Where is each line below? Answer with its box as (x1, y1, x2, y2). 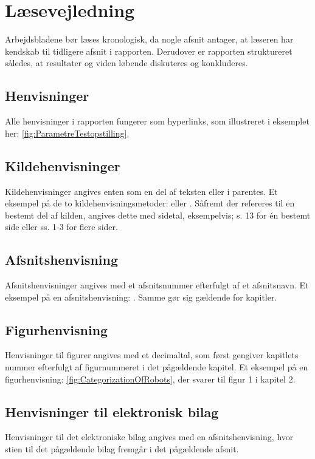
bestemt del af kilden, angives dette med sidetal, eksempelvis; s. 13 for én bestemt (5, 208, 311, 221)
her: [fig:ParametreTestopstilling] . (5, 126, 130, 139)
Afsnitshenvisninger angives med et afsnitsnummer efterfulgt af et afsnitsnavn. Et (5, 279, 309, 291)
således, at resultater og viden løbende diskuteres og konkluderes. (5, 56, 248, 69)
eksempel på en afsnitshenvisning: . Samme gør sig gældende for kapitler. (5, 290, 277, 303)
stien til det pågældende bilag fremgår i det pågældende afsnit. (5, 443, 239, 455)
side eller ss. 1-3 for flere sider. (5, 220, 118, 233)
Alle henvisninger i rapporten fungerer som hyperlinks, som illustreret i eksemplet (5, 115, 310, 127)
